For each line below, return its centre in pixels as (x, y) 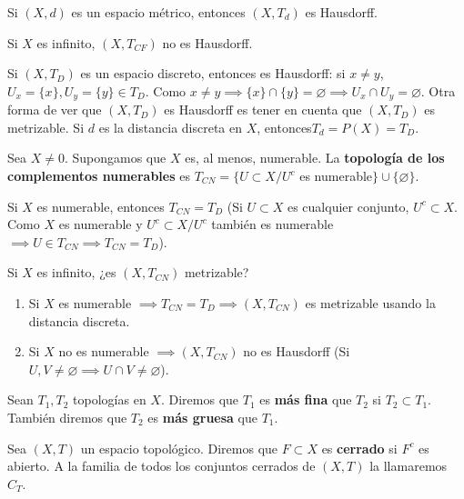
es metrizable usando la (370, 302)
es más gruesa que (202, 417)
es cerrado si (359, 448)
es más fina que (306, 399)
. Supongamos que (115, 158)
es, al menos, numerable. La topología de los (315, 158)
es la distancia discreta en (171, 127)
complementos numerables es (99, 176)
